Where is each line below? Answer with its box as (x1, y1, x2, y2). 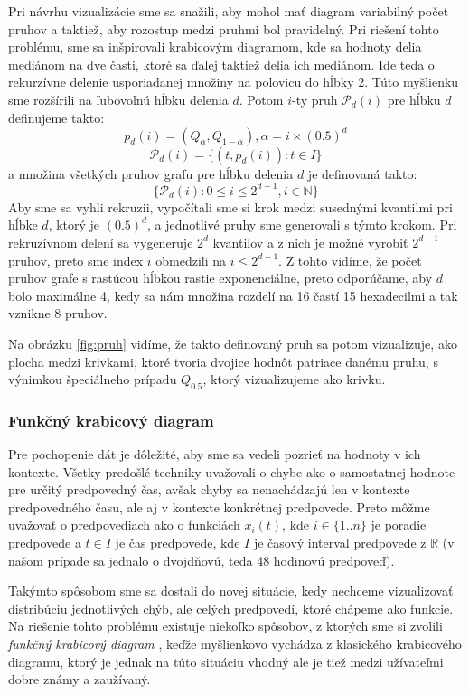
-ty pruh (291, 89, 338, 108)
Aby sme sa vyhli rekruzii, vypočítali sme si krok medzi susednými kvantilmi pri (8, 197, 453, 216)
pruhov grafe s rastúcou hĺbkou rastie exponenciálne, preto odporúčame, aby (8, 268, 433, 287)
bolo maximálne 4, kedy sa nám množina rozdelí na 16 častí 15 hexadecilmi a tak (8, 286, 458, 305)
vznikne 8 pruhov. (8, 304, 108, 323)
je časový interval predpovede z (253, 533, 427, 552)
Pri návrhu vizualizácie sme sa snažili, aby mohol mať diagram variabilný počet (8, 2, 449, 20)
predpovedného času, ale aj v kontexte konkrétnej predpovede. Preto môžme (8, 497, 430, 516)
